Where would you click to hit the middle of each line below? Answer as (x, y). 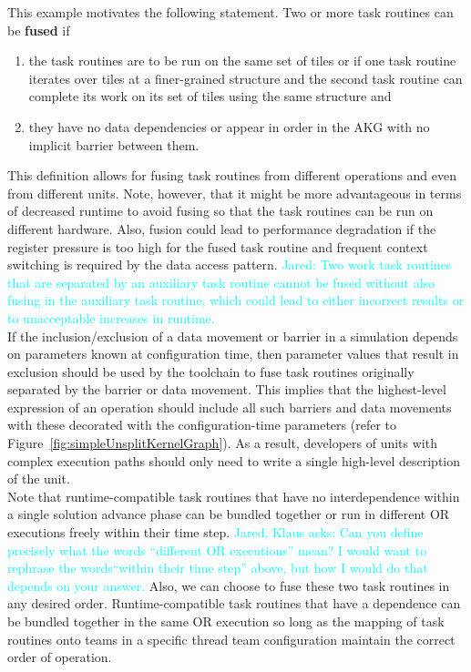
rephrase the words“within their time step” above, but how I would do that (218, 568)
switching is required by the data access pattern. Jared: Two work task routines (230, 265)
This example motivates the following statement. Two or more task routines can (230, 12)
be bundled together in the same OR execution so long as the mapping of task (226, 621)
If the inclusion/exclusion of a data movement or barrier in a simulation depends (233, 336)
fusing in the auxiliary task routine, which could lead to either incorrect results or (236, 300)
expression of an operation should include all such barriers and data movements (230, 407)
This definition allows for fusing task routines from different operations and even (232, 175)
